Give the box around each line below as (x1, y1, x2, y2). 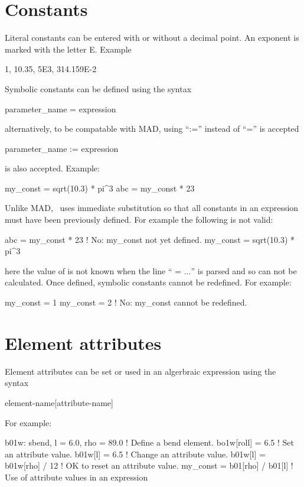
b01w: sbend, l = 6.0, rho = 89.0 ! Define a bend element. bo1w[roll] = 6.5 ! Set (5, 436, 294, 449)
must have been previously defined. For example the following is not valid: (5, 213, 273, 226)
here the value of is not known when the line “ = (5, 264, 182, 277)
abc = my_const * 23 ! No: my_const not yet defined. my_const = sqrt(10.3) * (5, 233, 295, 245)
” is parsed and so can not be (191, 264, 297, 277)
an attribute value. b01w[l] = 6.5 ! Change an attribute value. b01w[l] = (5, 447, 266, 460)
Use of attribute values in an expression (5, 470, 148, 483)
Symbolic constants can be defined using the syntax (5, 82, 192, 95)
